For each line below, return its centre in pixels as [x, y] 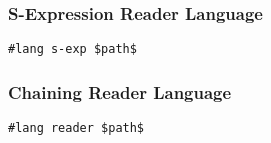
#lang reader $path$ [76, 128]
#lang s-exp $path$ [72, 49]
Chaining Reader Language [120, 91]
